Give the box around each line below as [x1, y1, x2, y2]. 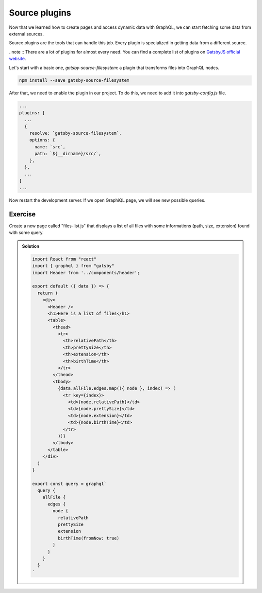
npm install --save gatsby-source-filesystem [19, 78, 130, 83]
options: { [29, 137, 55, 143]
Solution [22, 243, 40, 249]
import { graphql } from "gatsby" [32, 263, 115, 269]
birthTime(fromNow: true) [57, 535, 120, 541]
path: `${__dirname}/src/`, [34, 151, 101, 157]
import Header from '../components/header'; [32, 270, 140, 275]
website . [9, 56, 26, 62]
